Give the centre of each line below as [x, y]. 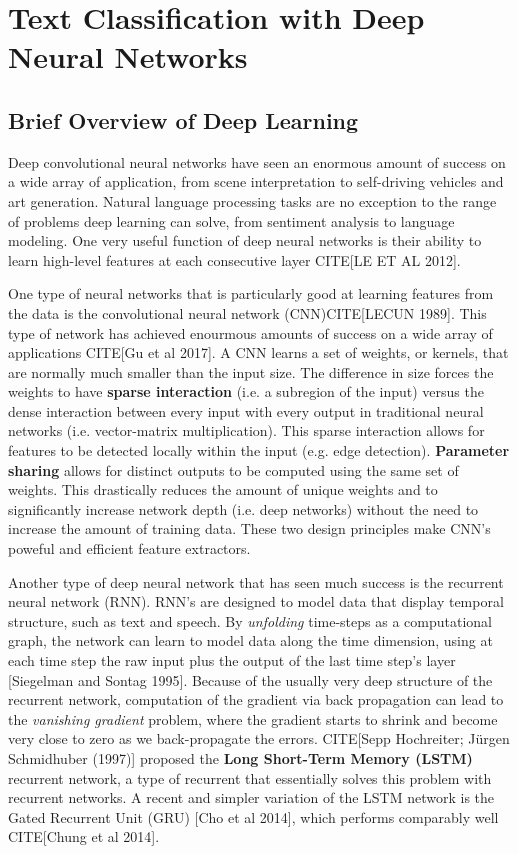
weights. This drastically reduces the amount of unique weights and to [223, 489]
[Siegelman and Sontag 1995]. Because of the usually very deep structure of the [250, 679]
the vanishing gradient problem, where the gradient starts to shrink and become [253, 718]
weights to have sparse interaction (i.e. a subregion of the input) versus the [246, 391]
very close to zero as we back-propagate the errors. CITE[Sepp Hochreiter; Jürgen [259, 738]
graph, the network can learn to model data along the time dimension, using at [250, 640]
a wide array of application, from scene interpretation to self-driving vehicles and [256, 181]
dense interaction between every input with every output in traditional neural [246, 410]
